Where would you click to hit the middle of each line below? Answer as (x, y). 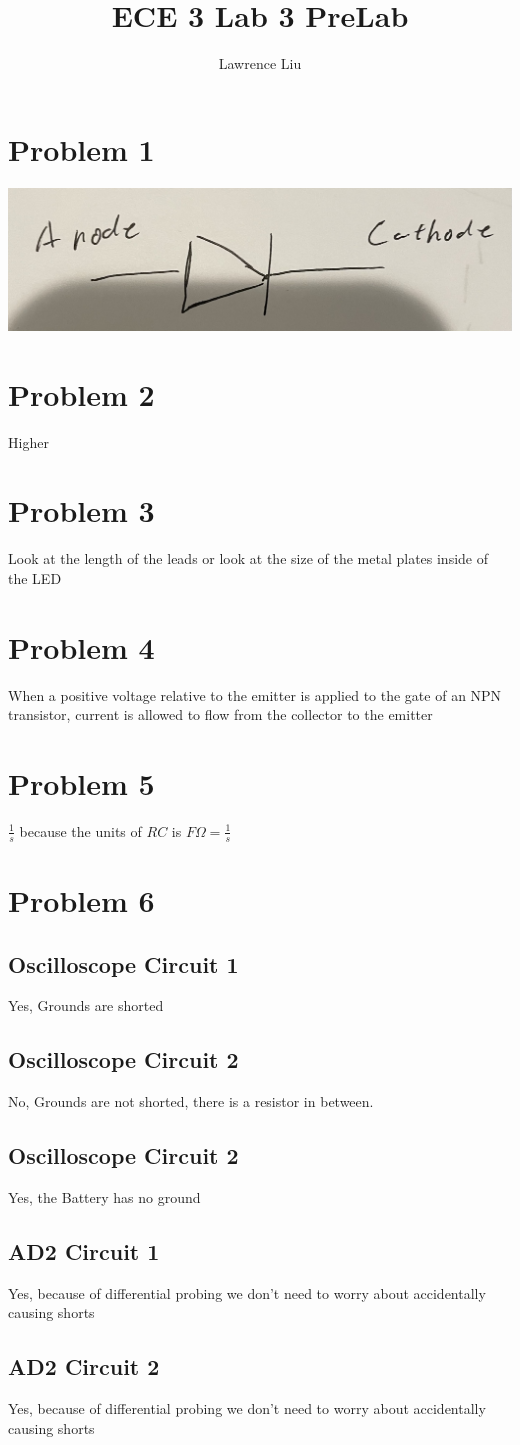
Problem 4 (81, 646)
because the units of (80, 830)
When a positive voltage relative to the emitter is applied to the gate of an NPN (255, 694)
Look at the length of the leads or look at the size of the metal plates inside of (248, 558)
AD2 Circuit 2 (84, 1366)
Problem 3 (81, 510)
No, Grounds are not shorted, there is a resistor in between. (191, 1101)
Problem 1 (81, 148)
